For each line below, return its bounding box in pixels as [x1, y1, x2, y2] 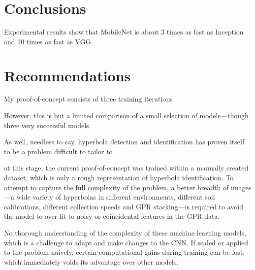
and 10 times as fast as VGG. [4, 36, 93, 46]
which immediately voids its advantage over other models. [4, 256, 179, 267]
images [231, 182, 252, 192]
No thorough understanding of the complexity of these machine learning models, [4, 227, 246, 237]
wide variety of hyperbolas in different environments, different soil [16, 192, 215, 202]
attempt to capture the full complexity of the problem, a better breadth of [4, 182, 229, 192]
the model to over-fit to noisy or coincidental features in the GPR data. [4, 211, 220, 221]
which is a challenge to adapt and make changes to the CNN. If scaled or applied [4, 237, 249, 247]
